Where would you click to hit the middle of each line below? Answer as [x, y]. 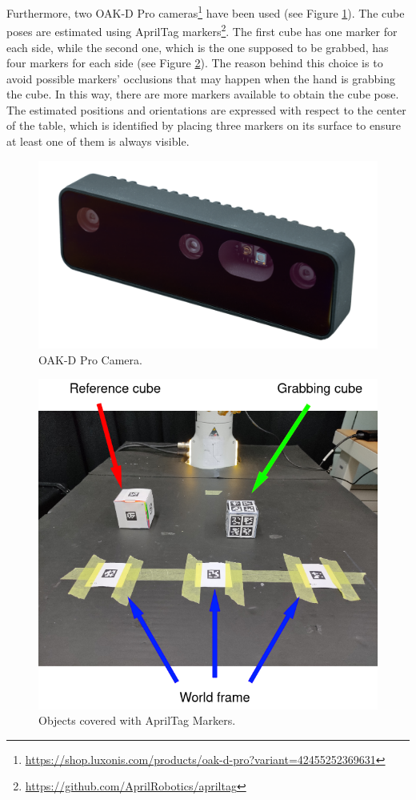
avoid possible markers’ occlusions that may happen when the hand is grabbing [201, 78]
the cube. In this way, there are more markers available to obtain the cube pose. [203, 94]
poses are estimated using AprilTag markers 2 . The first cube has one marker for [202, 30]
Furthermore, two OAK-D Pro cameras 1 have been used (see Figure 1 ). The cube [206, 12]
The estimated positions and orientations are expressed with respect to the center [206, 109]
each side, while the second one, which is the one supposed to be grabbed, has [198, 47]
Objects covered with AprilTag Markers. [137, 720]
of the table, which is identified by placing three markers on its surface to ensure [204, 125]
